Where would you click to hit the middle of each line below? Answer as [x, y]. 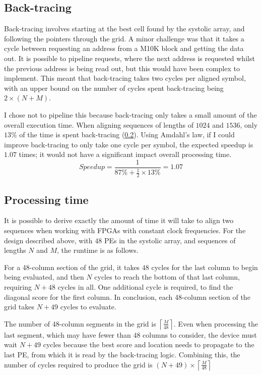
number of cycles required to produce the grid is [78, 364]
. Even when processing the [216, 323]
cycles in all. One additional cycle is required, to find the [145, 286]
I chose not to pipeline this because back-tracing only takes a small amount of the [130, 114]
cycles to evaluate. [88, 307]
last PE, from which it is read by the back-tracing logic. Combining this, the [122, 354]
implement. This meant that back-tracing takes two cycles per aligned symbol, [125, 78]
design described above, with [48, 240]
